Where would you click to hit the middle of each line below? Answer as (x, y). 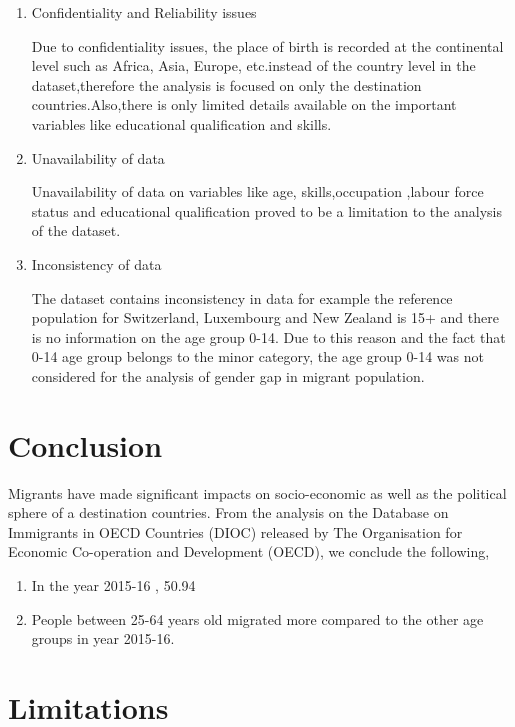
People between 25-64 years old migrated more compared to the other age (257, 618)
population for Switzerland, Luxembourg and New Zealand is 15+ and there (265, 317)
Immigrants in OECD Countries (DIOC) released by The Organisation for (235, 531)
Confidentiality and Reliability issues (144, 12)
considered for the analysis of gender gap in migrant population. (228, 375)
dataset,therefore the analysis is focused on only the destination (226, 84)
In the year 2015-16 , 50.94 (113, 585)
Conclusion (85, 444)
